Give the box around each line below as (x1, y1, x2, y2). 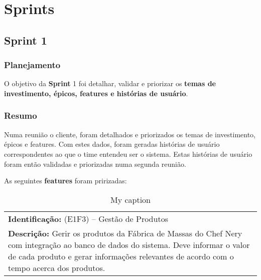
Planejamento (4, 59, 61, 71)
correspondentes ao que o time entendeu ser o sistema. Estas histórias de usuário (4, 148, 252, 159)
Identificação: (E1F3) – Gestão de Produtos (8, 212, 168, 224)
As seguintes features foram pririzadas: (4, 175, 127, 186)
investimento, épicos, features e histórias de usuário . (4, 88, 188, 98)
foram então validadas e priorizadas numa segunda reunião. (4, 158, 186, 169)
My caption (110, 193, 151, 205)
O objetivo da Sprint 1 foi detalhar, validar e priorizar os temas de (4, 78, 216, 89)
